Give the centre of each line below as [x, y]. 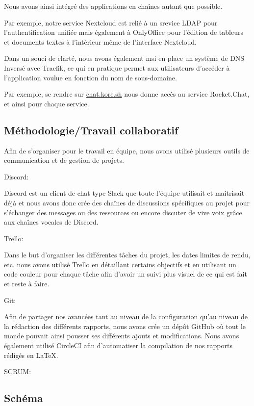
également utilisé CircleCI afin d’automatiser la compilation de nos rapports [118, 345]
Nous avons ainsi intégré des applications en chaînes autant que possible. [113, 6]
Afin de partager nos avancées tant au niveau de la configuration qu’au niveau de [126, 317]
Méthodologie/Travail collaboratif [91, 130]
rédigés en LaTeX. [31, 355]
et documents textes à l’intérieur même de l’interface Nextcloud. [101, 41]
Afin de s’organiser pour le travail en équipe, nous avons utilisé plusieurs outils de [127, 150]
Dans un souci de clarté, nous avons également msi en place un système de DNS [124, 58]
